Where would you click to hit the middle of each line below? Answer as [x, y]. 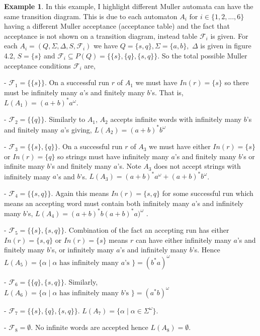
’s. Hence [206, 250]
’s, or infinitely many [82, 250]
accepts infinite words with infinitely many [176, 119]
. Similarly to [65, 119]
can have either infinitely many [184, 240]
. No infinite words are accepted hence [90, 327]
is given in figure [226, 46]
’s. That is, [167, 92]
